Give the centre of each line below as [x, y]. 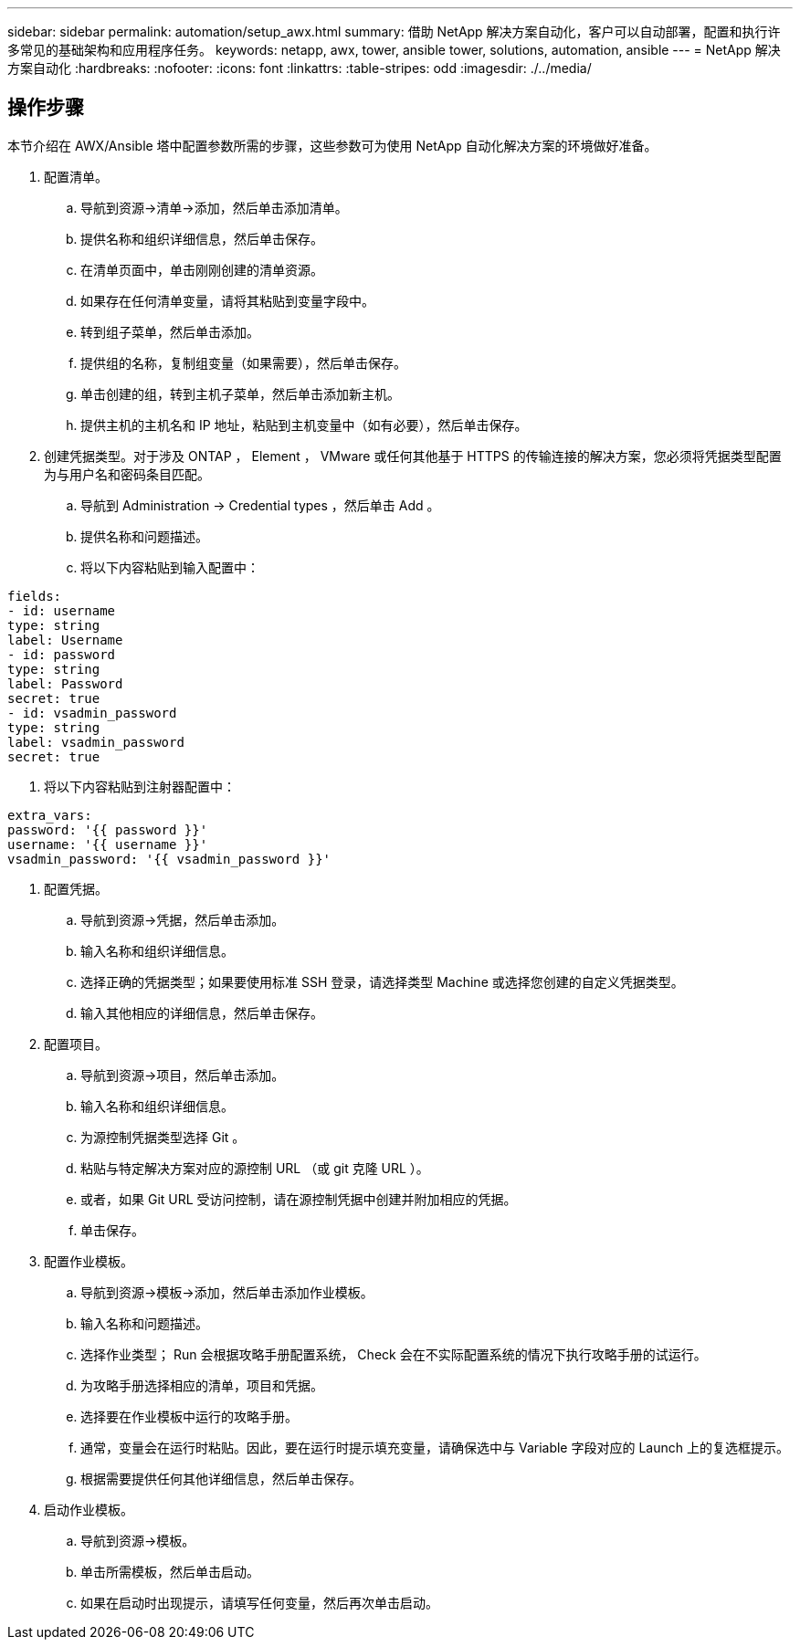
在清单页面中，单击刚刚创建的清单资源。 [202, 269]
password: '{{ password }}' [108, 829]
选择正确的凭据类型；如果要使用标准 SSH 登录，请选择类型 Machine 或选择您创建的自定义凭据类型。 [382, 981]
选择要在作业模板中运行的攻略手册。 [189, 1416]
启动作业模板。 [89, 1509]
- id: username [62, 610]
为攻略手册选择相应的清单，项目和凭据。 [202, 1385]
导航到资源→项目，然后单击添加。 [183, 1075]
